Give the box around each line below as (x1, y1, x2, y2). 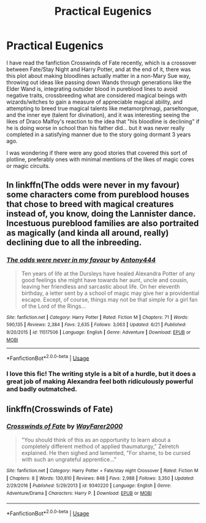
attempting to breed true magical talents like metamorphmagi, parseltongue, (6, 104, 199, 112)
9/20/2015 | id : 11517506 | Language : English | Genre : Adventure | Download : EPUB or (6, 329, 191, 335)
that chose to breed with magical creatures (6, 199, 174, 210)
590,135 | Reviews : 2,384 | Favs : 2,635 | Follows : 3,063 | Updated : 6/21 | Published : (6, 322, 187, 328)
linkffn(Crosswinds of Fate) (6, 403, 113, 414)
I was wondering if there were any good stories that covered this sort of (6, 149, 188, 156)
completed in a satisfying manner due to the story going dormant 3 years (6, 131, 191, 138)
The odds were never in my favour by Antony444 (6, 256, 156, 264)
